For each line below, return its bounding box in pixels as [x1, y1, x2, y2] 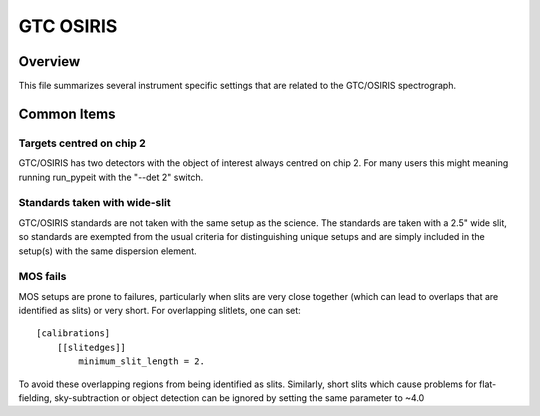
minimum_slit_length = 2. [78, 356, 205, 367]
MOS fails [18, 270, 67, 284]
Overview [18, 53, 81, 70]
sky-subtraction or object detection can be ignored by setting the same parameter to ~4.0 [53, 392, 425, 404]
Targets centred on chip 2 [18, 136, 147, 150]
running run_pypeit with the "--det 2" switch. [18, 171, 204, 183]
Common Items [18, 105, 116, 122]
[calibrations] [36, 328, 111, 339]
